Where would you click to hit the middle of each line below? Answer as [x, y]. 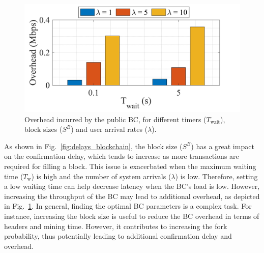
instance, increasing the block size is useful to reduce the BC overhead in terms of [132, 216]
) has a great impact [223, 146]
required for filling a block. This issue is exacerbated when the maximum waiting [130, 166]
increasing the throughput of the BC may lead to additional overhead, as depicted [132, 196]
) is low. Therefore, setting [216, 176]
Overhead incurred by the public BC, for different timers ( [115, 119]
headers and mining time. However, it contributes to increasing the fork [116, 226]
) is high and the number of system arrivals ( [101, 176]
